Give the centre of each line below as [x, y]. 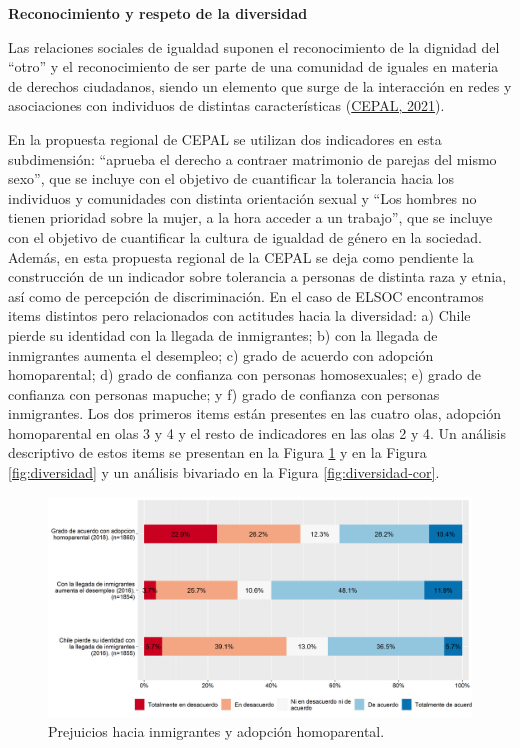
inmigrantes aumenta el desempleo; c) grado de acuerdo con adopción [221, 354]
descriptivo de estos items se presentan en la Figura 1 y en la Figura [217, 452]
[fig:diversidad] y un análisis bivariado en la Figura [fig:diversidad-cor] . [224, 472]
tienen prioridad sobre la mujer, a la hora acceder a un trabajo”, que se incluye [250, 217]
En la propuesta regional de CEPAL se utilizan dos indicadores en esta [225, 138]
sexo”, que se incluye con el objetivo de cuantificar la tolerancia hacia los [231, 178]
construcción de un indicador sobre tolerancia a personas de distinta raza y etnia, [257, 276]
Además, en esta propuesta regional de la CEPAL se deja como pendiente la [241, 256]
